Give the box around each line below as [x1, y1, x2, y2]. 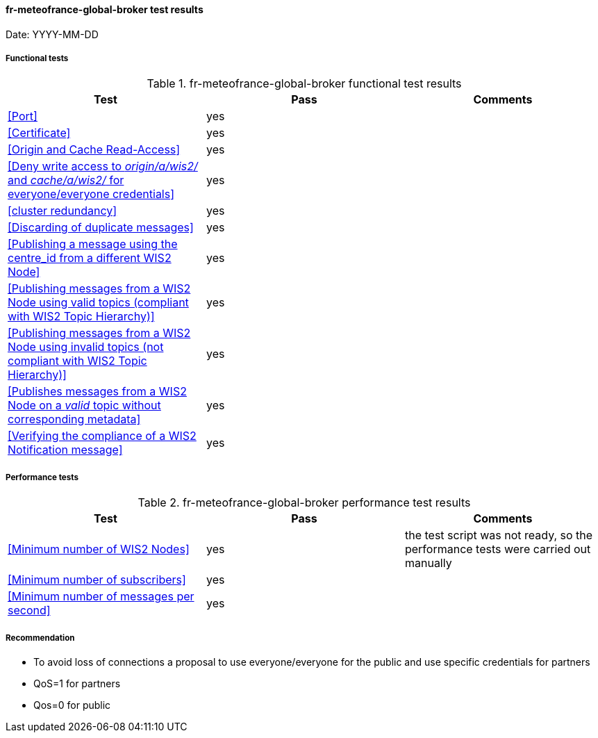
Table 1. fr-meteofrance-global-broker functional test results [147, 76, 462, 91]
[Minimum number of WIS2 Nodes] [8, 542, 190, 557]
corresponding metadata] [8, 412, 141, 427]
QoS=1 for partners [33, 677, 121, 689]
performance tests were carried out [404, 542, 591, 557]
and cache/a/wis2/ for [8, 173, 124, 188]
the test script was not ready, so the [404, 528, 593, 543]
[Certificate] [8, 126, 71, 140]
